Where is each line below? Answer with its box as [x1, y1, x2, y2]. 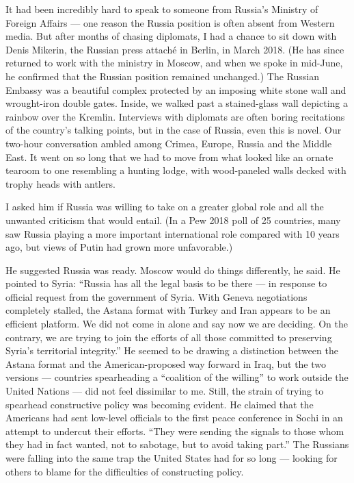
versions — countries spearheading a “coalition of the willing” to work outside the [5, 370, 349, 384]
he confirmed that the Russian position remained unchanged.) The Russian [5, 69, 319, 83]
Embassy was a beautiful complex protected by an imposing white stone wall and [5, 82, 346, 97]
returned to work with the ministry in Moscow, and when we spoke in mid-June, [5, 55, 343, 70]
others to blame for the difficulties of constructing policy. [5, 464, 244, 478]
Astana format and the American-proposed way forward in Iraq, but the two [5, 356, 327, 371]
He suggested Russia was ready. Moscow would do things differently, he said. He [5, 262, 340, 277]
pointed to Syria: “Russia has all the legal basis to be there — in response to [5, 276, 327, 290]
